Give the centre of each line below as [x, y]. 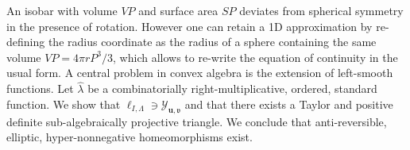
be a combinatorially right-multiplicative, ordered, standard [232, 88]
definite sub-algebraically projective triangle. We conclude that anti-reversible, [197, 121]
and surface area [178, 10]
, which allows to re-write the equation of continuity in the [255, 57]
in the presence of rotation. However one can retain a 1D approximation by [190, 26]
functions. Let [40, 88]
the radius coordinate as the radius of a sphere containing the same [212, 42]
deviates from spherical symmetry [321, 10]
